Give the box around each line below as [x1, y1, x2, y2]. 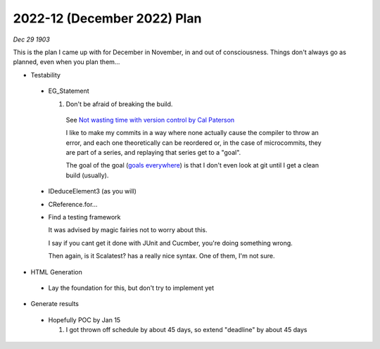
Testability [30, 70, 61, 79]
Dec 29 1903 [13, 35, 51, 44]
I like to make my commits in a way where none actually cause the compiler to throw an [65, 129, 319, 137]
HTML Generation [30, 267, 82, 276]
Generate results [30, 300, 80, 308]
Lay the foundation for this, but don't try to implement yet [48, 284, 215, 292]
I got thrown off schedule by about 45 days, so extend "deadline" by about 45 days [65, 326, 308, 334]
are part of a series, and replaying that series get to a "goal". [65, 148, 241, 157]
